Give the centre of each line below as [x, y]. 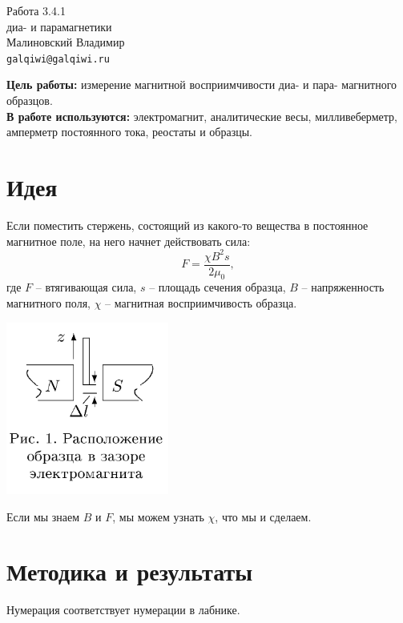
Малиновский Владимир [66, 42]
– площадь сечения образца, [218, 287]
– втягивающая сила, [86, 287]
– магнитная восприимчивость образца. [201, 303]
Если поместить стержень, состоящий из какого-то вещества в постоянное [187, 225]
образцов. [30, 100]
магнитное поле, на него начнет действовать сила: [129, 241]
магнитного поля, [48, 303]
